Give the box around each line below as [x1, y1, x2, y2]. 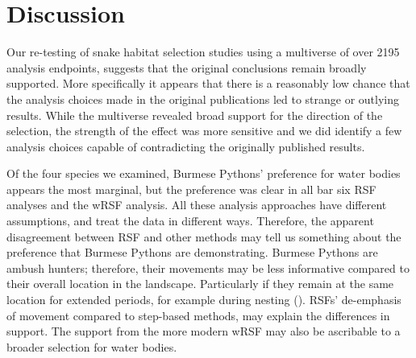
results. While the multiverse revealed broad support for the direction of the [6, 106, 383, 123]
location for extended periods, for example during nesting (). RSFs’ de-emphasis [6, 291, 401, 308]
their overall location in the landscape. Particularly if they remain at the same [6, 275, 394, 292]
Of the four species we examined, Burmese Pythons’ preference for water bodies [6, 165, 401, 182]
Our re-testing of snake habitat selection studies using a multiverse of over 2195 [6, 43, 400, 60]
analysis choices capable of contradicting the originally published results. [6, 138, 365, 154]
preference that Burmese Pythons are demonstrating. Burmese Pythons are [6, 244, 378, 261]
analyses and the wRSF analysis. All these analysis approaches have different [6, 196, 387, 213]
